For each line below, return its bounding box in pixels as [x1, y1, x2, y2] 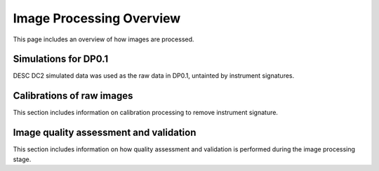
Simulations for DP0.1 [13, 53, 109, 65]
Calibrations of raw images [13, 90, 133, 102]
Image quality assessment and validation [13, 127, 197, 139]
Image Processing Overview [13, 11, 181, 26]
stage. [13, 155, 32, 163]
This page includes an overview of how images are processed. [13, 35, 194, 43]
